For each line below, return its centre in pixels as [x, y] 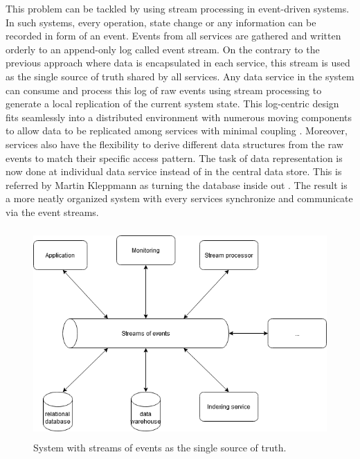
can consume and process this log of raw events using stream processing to [164, 90]
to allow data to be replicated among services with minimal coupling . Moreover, [177, 130]
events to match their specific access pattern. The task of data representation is [174, 157]
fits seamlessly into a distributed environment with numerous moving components [179, 117]
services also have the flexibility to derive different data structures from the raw [174, 144]
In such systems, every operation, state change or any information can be [161, 22]
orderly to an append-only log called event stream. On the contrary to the [163, 49]
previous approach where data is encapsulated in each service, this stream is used [178, 63]
